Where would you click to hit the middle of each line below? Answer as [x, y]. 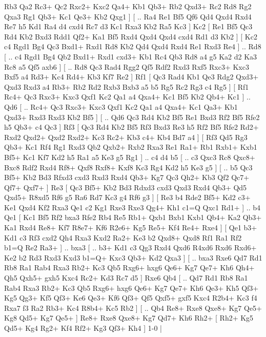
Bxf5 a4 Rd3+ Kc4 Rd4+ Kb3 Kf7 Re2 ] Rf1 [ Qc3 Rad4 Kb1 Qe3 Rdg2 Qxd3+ [131, 77]
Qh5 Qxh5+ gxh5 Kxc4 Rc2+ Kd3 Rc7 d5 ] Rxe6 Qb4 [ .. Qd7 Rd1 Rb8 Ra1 [126, 278]
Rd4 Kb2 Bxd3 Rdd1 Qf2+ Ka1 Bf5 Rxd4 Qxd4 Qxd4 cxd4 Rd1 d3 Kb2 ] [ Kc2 [131, 36]
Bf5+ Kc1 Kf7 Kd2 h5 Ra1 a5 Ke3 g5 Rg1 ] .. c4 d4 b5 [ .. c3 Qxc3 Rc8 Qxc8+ [130, 157]
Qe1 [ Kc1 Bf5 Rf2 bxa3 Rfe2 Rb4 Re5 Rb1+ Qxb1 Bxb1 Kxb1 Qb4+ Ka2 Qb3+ [133, 217]
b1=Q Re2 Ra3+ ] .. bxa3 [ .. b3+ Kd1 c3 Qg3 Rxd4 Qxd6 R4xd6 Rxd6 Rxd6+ [130, 247]
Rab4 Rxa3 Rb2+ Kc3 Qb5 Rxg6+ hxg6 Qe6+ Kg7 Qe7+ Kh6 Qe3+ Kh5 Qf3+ [131, 288]
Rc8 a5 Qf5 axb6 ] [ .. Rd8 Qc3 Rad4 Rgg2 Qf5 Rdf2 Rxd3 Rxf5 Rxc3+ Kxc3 [127, 66]
